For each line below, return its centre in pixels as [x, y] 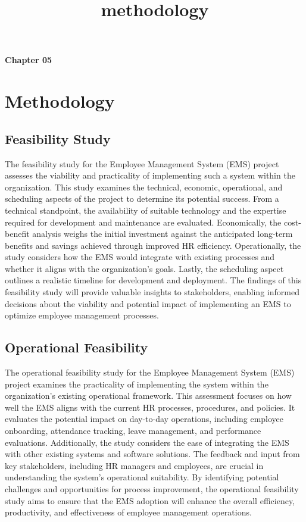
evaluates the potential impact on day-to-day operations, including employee [144, 419]
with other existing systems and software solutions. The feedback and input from [152, 454]
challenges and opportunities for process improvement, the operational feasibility [152, 489]
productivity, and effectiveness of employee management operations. [128, 512]
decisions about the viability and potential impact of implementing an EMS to [148, 303]
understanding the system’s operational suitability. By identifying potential [142, 477]
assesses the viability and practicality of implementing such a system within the [150, 175]
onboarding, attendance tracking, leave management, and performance [133, 431]
